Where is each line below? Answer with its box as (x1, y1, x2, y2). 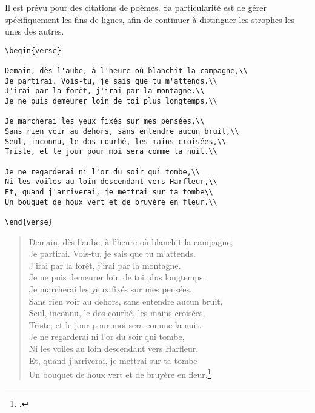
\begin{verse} (5, 46, 62, 55)
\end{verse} (5, 217, 53, 226)
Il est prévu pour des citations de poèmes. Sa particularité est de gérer (5, 1, 267, 13)
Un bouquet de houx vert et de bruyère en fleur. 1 (28, 366, 211, 380)
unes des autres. (5, 25, 64, 38)
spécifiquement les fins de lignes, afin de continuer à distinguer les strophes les (5, 13, 294, 25)
